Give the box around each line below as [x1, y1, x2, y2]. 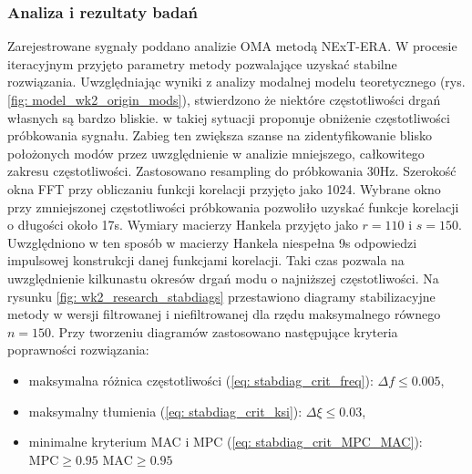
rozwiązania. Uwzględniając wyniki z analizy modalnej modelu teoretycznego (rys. [7, 72, 466, 91]
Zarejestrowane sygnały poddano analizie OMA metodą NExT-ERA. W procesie [7, 36, 457, 56]
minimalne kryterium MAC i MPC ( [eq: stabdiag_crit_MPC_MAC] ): [28, 432, 423, 451]
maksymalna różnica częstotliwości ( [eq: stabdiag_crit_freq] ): [28, 370, 374, 389]
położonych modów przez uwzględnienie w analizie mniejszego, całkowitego [7, 143, 425, 162]
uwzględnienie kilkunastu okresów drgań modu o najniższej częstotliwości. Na [7, 268, 439, 287]
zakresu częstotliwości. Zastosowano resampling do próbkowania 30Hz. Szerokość [7, 161, 457, 180]
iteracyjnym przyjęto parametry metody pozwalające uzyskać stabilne [7, 54, 397, 73]
